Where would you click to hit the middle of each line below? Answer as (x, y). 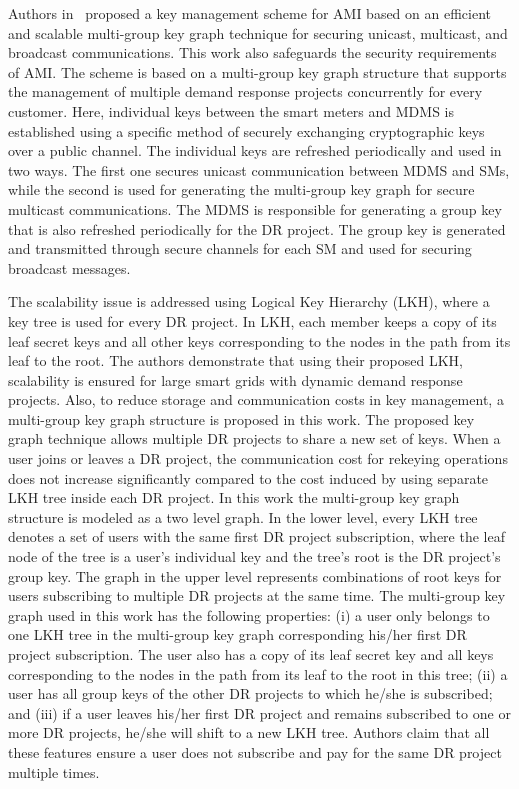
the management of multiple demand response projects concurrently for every (245, 91)
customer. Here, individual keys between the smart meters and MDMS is (231, 110)
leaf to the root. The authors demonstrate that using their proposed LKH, (235, 360)
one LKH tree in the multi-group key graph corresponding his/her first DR (237, 634)
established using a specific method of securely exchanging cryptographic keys (246, 130)
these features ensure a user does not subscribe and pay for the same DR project (255, 751)
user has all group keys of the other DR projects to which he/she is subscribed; (250, 693)
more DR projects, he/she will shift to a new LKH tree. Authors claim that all (249, 732)
